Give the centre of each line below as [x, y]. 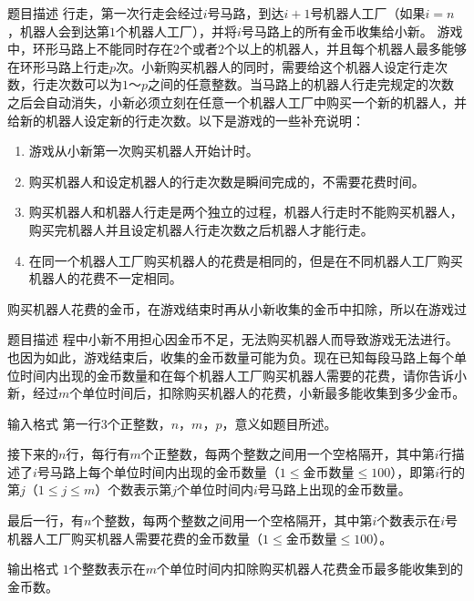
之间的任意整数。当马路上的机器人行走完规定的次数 [301, 84]
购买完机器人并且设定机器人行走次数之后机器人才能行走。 [201, 229]
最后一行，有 [46, 520]
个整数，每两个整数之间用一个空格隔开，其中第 [232, 520]
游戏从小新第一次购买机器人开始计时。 [144, 151]
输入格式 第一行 [54, 423]
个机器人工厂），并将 [176, 31]
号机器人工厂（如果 [368, 13]
